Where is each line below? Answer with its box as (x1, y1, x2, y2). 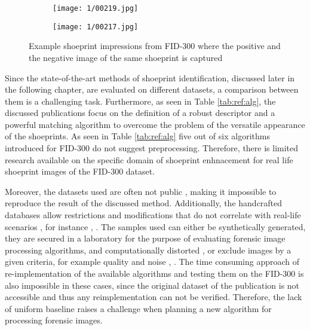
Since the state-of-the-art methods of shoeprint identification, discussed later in (5, 71, 295, 84)
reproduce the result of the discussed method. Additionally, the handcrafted (5, 197, 283, 209)
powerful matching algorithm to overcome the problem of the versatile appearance (5, 118, 305, 130)
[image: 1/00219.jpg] (53, 4, 139, 13)
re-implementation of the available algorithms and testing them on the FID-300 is (5, 267, 304, 279)
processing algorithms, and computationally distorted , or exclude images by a (5, 243, 291, 256)
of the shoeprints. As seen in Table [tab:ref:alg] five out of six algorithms (5, 130, 270, 142)
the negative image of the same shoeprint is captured (29, 51, 223, 63)
